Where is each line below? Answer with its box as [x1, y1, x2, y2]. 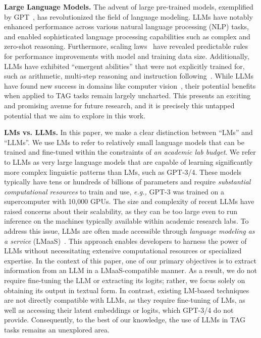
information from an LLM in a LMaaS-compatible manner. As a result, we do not [4, 265, 257, 276]
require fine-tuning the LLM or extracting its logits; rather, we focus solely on [4, 275, 245, 286]
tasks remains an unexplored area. [4, 324, 110, 334]
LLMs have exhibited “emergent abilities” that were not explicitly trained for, [4, 60, 245, 71]
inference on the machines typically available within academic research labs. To [4, 216, 249, 226]
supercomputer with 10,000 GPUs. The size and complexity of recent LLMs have [4, 196, 254, 207]
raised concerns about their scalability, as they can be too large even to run [4, 206, 238, 216]
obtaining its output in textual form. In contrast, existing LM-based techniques [4, 285, 249, 295]
